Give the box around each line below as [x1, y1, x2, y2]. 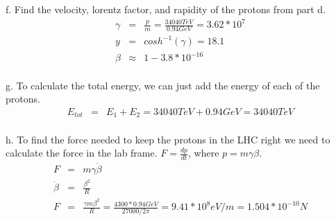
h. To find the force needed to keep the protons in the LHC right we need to [6, 132, 330, 146]
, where [188, 145, 219, 160]
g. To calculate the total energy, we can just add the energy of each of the [6, 78, 320, 92]
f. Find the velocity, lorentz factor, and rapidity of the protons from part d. [6, 2, 326, 16]
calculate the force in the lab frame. [6, 145, 158, 160]
